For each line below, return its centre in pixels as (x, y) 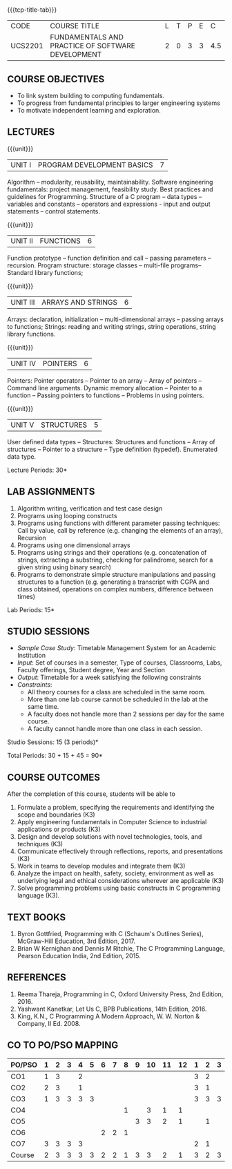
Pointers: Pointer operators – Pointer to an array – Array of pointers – (105, 380)
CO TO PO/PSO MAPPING (63, 1045)
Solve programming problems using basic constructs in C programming (119, 888)
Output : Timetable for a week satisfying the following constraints (109, 677)
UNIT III (23, 302)
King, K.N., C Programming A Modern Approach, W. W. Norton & (108, 1016)
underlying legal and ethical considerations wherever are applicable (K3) (120, 881)
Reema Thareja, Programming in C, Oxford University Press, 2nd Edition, (120, 994)
